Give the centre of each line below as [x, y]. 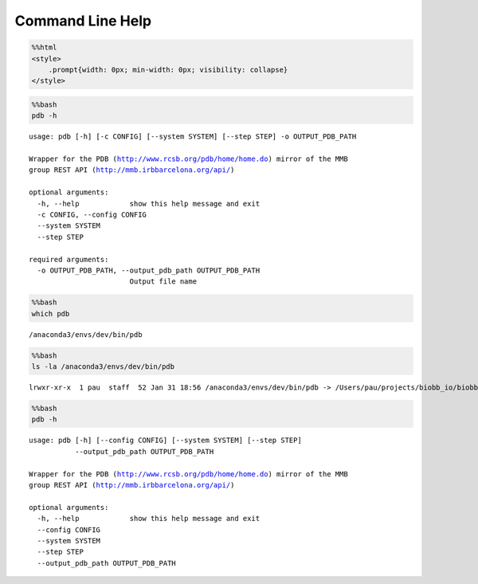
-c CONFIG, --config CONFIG [92, 215]
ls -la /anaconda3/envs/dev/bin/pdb [103, 367]
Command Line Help [83, 21]
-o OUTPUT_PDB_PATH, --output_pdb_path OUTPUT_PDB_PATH [149, 270]
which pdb [51, 314]
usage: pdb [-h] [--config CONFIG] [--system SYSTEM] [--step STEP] [165, 441]
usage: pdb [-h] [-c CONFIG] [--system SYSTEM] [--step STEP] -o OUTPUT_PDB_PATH [193, 137]
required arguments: [69, 259]
